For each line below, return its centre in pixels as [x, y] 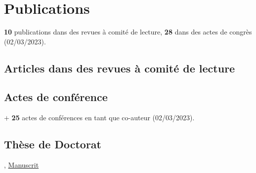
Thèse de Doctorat [53, 144]
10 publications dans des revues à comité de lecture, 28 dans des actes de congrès [128, 32]
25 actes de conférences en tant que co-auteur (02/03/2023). [103, 118]
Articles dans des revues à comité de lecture [120, 68]
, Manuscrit [21, 165]
